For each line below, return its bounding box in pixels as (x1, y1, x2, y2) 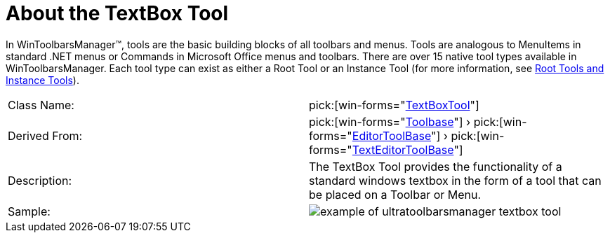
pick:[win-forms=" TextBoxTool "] (309, 97, 479, 112)
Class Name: (8, 97, 74, 112)
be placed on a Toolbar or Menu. (309, 187, 482, 202)
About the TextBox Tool (6, 1, 229, 25)
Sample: (8, 204, 51, 218)
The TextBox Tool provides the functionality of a (309, 159, 562, 174)
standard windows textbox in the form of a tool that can (309, 173, 602, 188)
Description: (8, 173, 72, 188)
